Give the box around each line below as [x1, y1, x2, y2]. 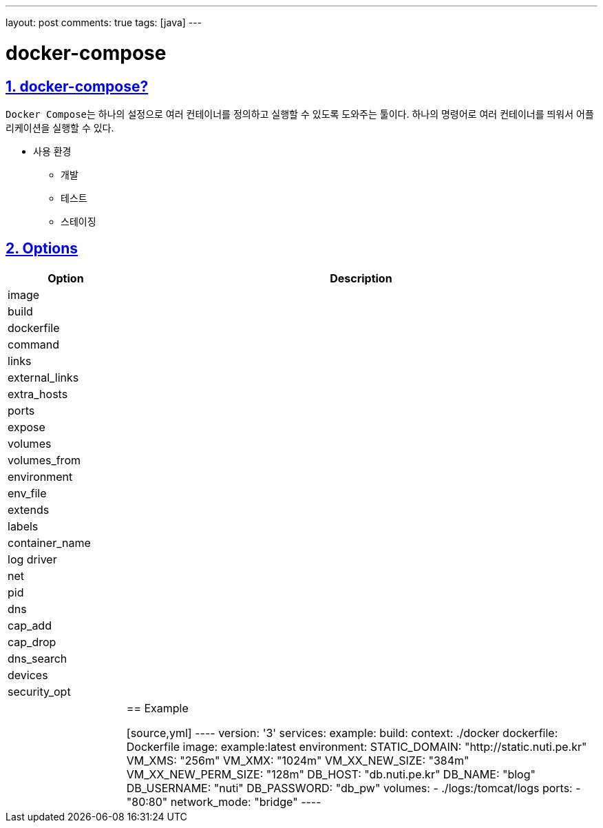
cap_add [8, 618, 52, 632]
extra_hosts [8, 386, 68, 401]
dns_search [8, 651, 67, 665]
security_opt [8, 684, 71, 698]
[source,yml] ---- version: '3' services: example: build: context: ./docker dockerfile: [126, 725, 558, 740]
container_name [8, 535, 91, 550]
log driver [8, 552, 57, 566]
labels [8, 519, 39, 533]
